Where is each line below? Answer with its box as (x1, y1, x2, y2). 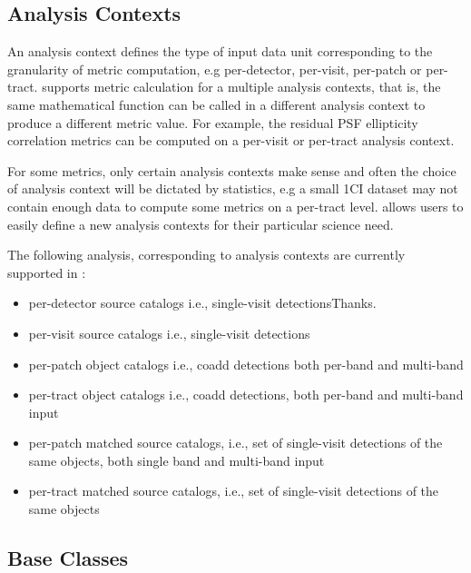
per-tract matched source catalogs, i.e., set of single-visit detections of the (28, 481, 439, 500)
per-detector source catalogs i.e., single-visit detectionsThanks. (28, 293, 377, 312)
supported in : (7, 262, 86, 282)
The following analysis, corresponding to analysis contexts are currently (7, 245, 406, 264)
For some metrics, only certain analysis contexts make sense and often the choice (7, 161, 456, 180)
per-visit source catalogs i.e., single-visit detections (28, 323, 310, 342)
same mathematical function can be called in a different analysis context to (7, 94, 426, 114)
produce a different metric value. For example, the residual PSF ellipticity (7, 113, 418, 132)
